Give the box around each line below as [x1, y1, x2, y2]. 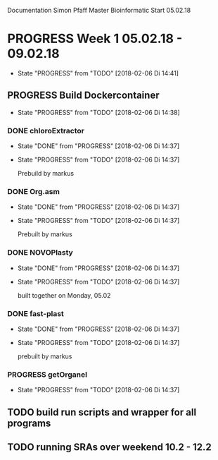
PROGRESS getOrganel [7, 370, 88, 380]
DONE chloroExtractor [7, 126, 85, 135]
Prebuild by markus [17, 169, 75, 178]
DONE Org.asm [7, 186, 60, 196]
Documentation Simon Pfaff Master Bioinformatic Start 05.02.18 [7, 6, 191, 14]
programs [7, 417, 51, 429]
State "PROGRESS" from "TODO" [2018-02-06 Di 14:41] [17, 68, 179, 77]
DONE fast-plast [7, 308, 65, 318]
